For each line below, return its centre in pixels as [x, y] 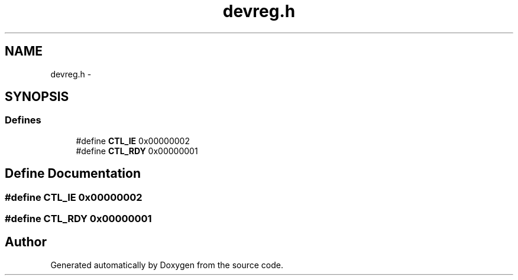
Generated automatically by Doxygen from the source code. [167, 265]
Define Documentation [73, 174]
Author [26, 242]
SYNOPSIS [37, 97]
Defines [23, 120]
